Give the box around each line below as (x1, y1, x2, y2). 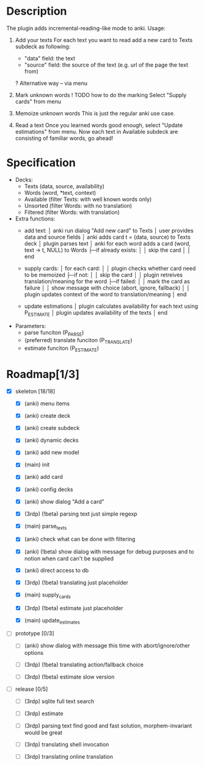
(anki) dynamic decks (24, 437, 79, 444)
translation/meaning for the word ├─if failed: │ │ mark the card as (24, 277, 191, 285)
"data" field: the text (24, 54, 75, 62)
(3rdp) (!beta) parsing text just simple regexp (24, 510, 137, 517)
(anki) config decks (24, 486, 73, 493)
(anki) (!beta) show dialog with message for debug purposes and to (24, 548, 194, 555)
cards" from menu (15, 98, 62, 105)
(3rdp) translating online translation (24, 753, 114, 760)
